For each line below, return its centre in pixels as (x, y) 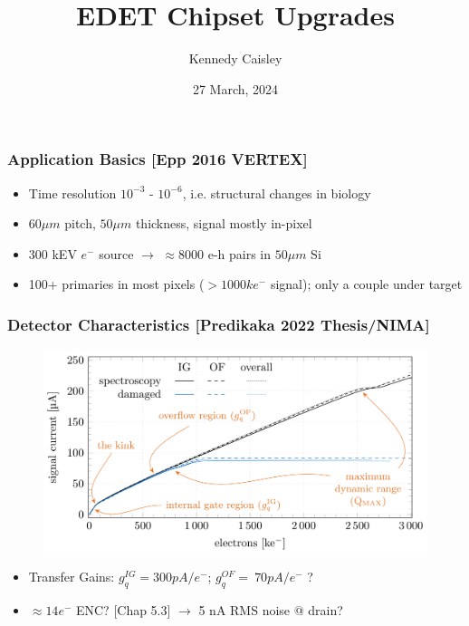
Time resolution (72, 193)
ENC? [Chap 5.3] (123, 609)
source (116, 253)
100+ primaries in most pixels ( (116, 284)
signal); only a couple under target (366, 284)
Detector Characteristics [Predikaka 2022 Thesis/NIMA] (219, 324)
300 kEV (53, 253)
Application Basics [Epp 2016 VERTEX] (158, 159)
